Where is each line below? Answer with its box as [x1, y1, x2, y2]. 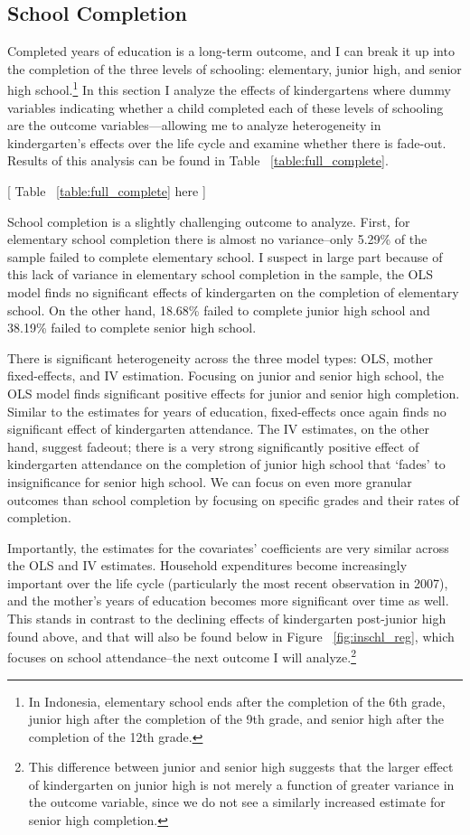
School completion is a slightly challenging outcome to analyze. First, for [7, 211, 410, 230]
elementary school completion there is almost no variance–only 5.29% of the [7, 230, 428, 249]
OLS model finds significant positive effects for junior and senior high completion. [7, 383, 460, 402]
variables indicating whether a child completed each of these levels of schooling [7, 98, 444, 117]
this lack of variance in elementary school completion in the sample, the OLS [7, 265, 434, 284]
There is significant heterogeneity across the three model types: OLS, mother [7, 348, 433, 367]
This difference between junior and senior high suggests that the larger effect [28, 757, 454, 776]
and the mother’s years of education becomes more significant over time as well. [7, 591, 449, 610]
